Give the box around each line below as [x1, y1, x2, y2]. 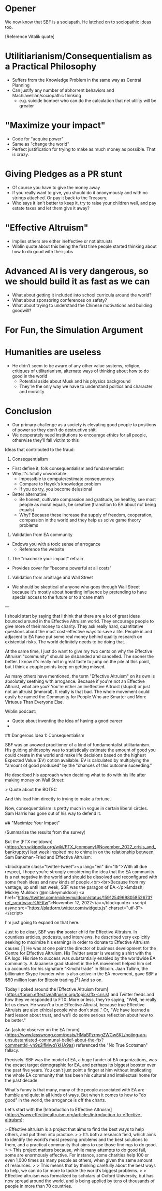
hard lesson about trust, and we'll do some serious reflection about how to [5, 1012, 153, 1018]
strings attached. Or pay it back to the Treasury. [12, 195, 108, 201]
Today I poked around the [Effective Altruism [5, 986, 94, 992]
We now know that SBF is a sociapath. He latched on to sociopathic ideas [5, 19, 151, 25]
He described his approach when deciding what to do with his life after [5, 772, 146, 777]
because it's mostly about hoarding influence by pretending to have [12, 589, 147, 595]
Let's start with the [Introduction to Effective [5, 1106, 93, 1112]
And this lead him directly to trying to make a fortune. [5, 795, 111, 802]
